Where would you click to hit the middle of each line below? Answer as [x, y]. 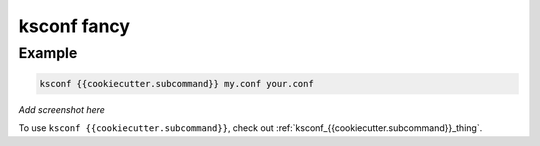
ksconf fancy [74, 26]
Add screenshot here [61, 109]
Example [48, 53]
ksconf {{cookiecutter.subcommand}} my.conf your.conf [176, 83]
